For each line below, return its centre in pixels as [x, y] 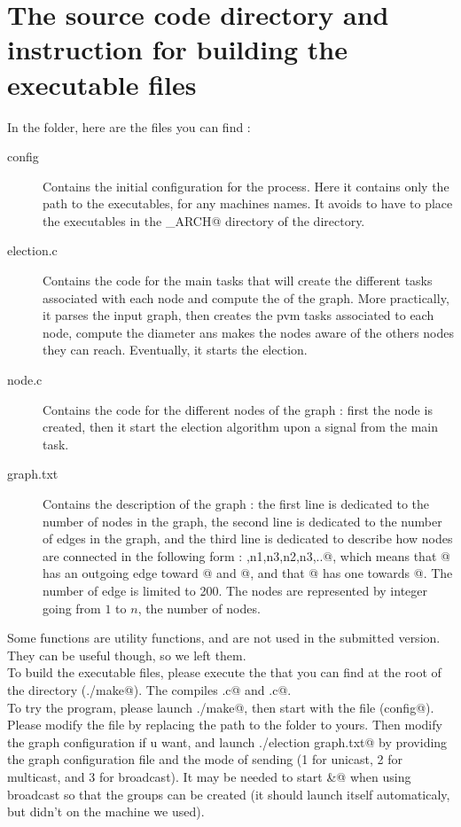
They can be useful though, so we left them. [127, 655]
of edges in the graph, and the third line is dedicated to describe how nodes [248, 538]
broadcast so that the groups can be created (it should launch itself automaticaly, [229, 794]
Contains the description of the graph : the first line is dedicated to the [236, 503]
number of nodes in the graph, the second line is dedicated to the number [242, 521]
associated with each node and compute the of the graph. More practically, [246, 297]
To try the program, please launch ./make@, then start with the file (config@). [221, 707]
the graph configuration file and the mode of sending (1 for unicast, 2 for [205, 759]
